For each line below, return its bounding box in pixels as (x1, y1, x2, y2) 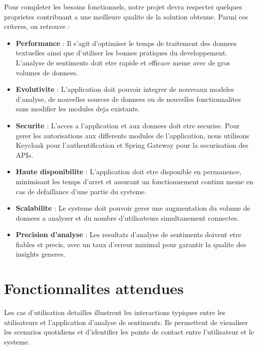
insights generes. (15, 249, 66, 259)
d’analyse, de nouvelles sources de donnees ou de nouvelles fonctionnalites (15, 93, 241, 104)
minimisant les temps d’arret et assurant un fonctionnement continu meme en (15, 176, 254, 186)
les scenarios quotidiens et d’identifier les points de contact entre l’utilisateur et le (4, 327, 254, 337)
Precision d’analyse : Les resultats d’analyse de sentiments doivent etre (15, 229, 242, 240)
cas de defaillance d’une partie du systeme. (15, 186, 147, 196)
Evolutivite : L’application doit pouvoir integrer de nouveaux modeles (15, 84, 234, 94)
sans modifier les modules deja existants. (15, 103, 140, 114)
